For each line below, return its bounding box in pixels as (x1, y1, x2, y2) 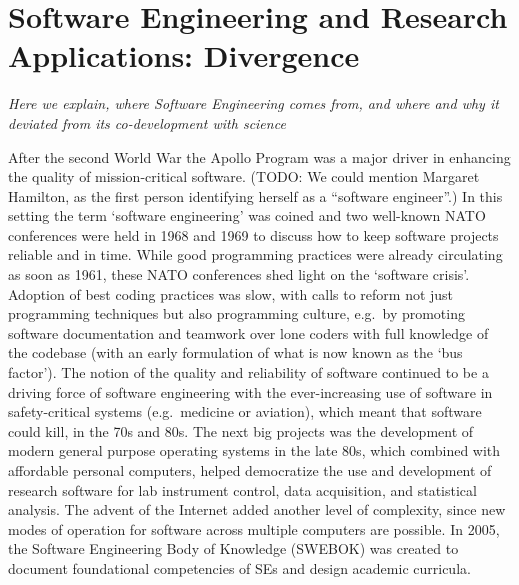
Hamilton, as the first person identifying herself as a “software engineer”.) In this (8, 185, 503, 206)
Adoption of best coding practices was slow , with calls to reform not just (8, 283, 454, 304)
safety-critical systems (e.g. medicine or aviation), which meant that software (8, 401, 482, 422)
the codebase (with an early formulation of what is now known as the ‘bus (8, 342, 463, 363)
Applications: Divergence (8, 35, 360, 76)
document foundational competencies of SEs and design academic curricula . (8, 557, 471, 578)
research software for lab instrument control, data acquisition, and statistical (8, 479, 477, 500)
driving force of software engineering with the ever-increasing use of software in (8, 381, 493, 402)
